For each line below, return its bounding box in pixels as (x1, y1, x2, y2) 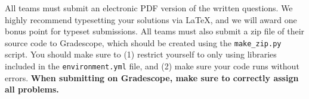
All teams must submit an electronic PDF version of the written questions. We (5, 2, 293, 14)
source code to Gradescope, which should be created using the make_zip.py (5, 36, 282, 49)
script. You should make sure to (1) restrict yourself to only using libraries (5, 48, 277, 60)
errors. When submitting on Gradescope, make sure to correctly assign (5, 71, 299, 84)
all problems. (5, 83, 59, 95)
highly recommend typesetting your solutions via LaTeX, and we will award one (5, 13, 297, 25)
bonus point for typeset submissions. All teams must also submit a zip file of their (5, 25, 305, 37)
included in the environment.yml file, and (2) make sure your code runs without (5, 60, 299, 72)
